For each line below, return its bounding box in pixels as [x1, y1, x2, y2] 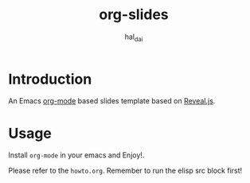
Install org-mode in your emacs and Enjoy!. [8, 150, 145, 160]
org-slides [99, 6, 169, 24]
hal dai [124, 32, 143, 43]
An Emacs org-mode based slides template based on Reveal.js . [8, 96, 216, 106]
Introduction [8, 70, 92, 88]
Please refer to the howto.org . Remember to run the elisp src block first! [8, 165, 243, 176]
